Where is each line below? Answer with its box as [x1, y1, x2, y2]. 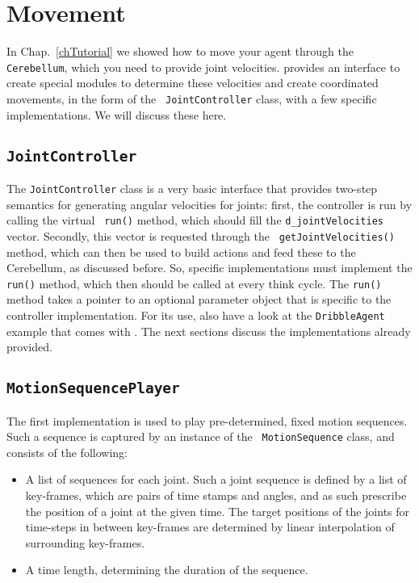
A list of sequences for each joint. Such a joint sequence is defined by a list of [25, 471, 407, 488]
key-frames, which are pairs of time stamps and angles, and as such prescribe [25, 487, 407, 504]
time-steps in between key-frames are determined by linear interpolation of [25, 518, 395, 535]
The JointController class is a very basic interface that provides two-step [6, 180, 378, 196]
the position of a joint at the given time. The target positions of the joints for [25, 502, 410, 519]
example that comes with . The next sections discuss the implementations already [6, 322, 411, 339]
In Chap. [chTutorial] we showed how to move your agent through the [6, 43, 354, 60]
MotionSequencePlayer [6, 380, 180, 397]
